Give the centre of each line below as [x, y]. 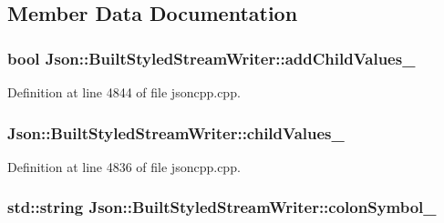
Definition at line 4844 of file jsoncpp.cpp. [124, 92]
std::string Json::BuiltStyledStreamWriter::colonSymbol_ [222, 207]
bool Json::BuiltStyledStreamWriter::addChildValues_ [212, 58]
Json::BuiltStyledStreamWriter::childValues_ [176, 132]
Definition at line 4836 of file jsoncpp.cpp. [124, 166]
